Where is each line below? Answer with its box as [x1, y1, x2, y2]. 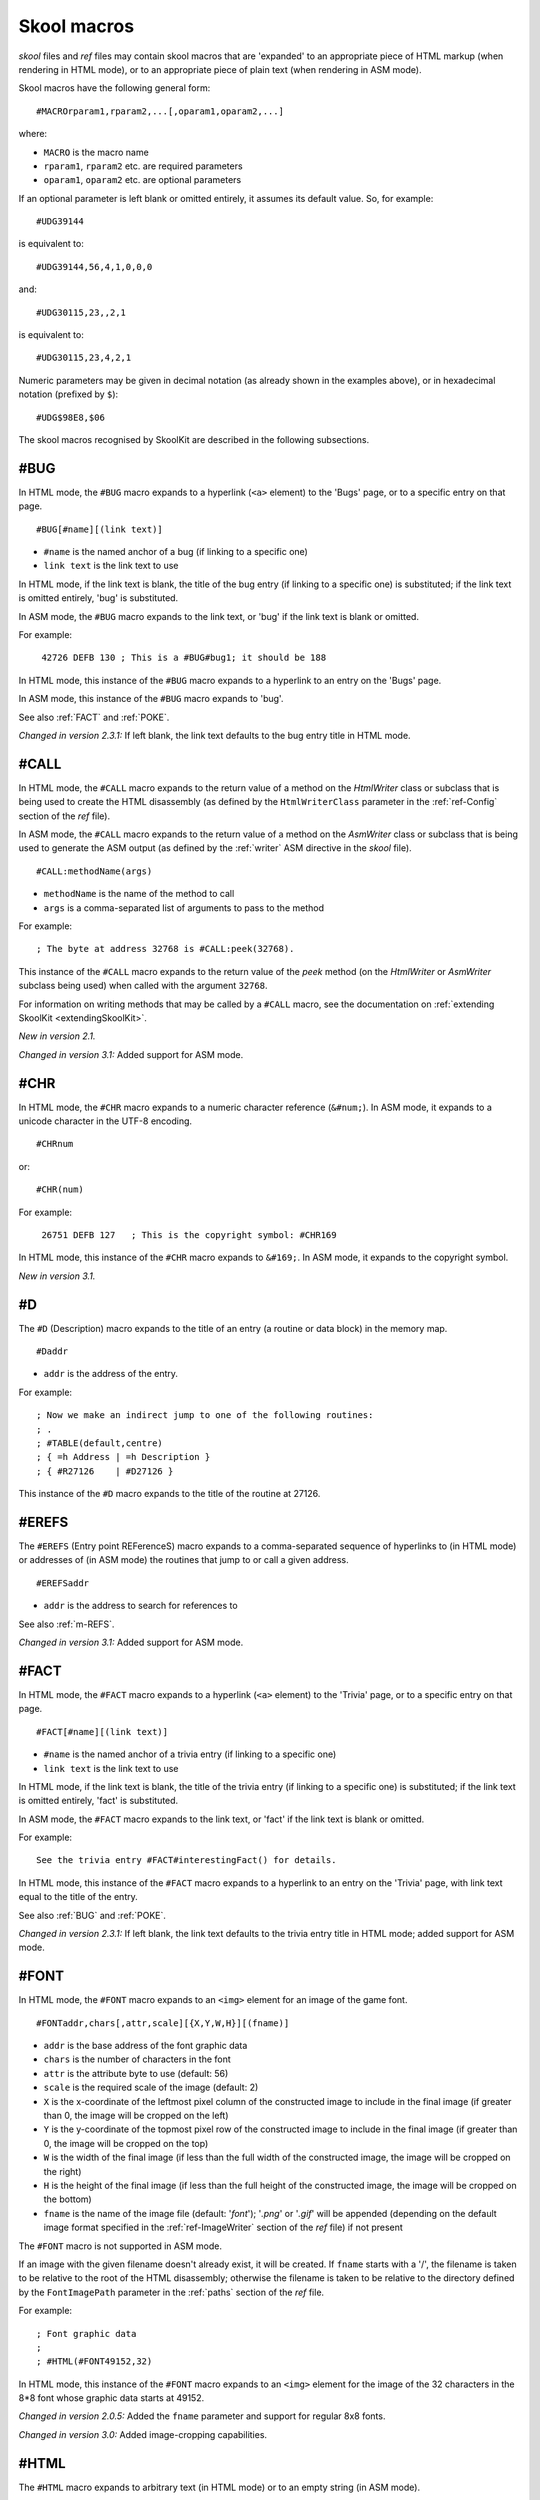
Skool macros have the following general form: [18, 82, 211, 94]
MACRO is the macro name [43, 146, 149, 158]
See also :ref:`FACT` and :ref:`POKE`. [18, 711, 170, 723]
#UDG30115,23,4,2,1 [36, 352, 132, 364]
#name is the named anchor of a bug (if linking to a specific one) [43, 546, 309, 558]
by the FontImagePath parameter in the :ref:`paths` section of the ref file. [18, 2286, 325, 2298]
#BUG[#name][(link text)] [36, 523, 164, 535]
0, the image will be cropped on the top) [43, 2137, 209, 2149]
